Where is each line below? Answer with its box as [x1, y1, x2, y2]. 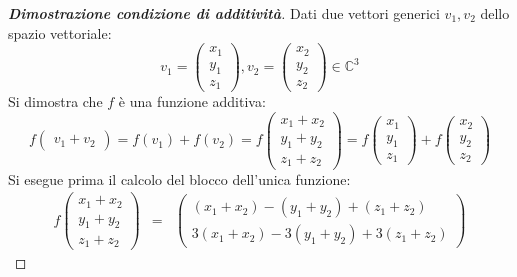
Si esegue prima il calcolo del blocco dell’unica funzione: [8, 168, 351, 189]
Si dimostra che [8, 91, 103, 112]
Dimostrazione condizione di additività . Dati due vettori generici [8, 3, 440, 23]
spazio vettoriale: [8, 22, 112, 43]
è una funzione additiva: [118, 91, 266, 112]
